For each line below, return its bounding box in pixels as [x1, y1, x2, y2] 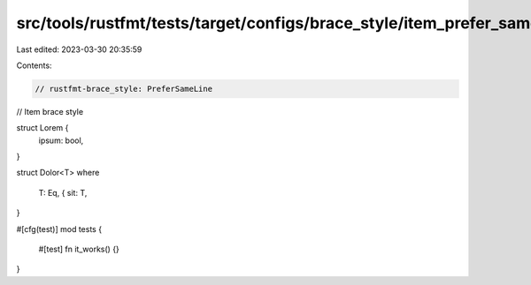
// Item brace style [16, 106, 84, 116]
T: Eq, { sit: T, [38, 187, 88, 198]
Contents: [16, 60, 52, 71]
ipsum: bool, [38, 135, 84, 146]
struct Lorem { [16, 123, 69, 133]
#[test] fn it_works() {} [38, 244, 119, 255]
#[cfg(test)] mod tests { [16, 223, 102, 234]
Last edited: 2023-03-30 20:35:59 [16, 44, 142, 55]
